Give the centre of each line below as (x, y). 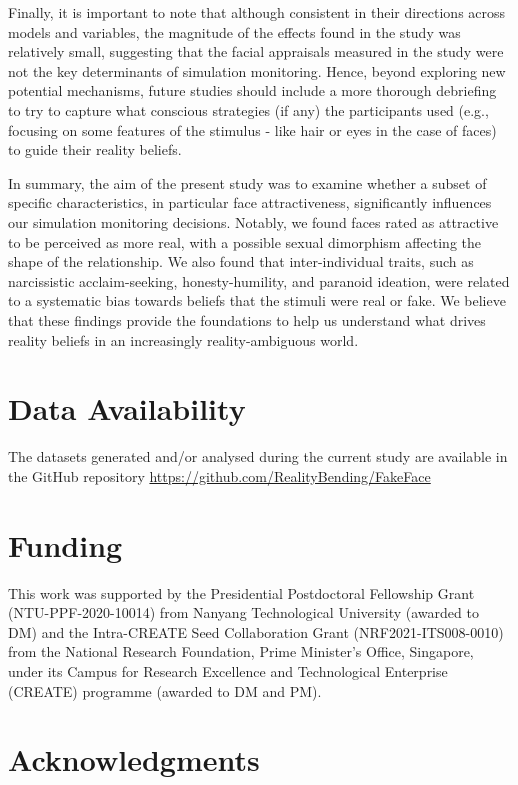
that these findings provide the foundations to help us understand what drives (247, 319)
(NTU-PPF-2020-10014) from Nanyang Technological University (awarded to (243, 612)
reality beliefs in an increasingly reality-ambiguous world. (183, 339)
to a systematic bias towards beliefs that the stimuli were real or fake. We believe (257, 300)
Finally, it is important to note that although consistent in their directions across (257, 12)
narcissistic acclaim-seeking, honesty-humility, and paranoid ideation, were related (259, 280)
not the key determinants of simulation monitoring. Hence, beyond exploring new (257, 70)
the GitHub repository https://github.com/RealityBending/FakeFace (219, 475)
